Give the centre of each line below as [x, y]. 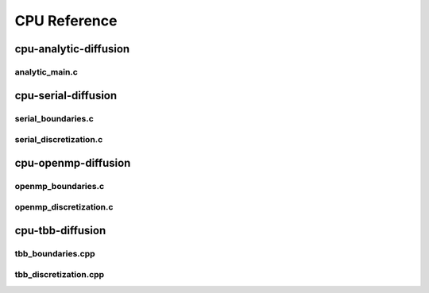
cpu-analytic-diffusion [72, 49]
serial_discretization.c [59, 140]
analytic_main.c [46, 71]
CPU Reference [66, 21]
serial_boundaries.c [54, 118]
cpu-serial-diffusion [66, 95]
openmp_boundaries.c [60, 186]
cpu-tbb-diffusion [60, 230]
